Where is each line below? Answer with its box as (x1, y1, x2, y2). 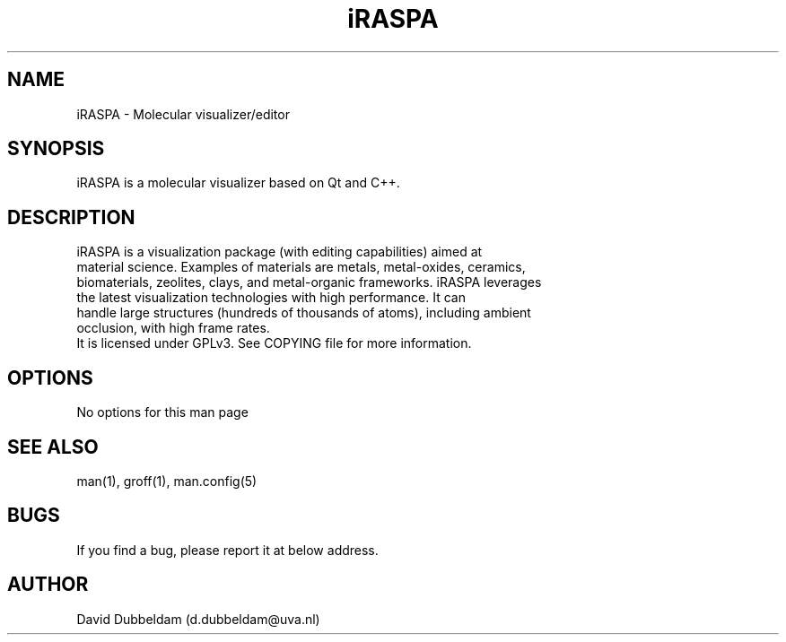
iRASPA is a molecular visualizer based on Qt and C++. (76, 175, 400, 191)
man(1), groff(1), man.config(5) (76, 473, 258, 489)
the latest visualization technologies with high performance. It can (76, 290, 466, 306)
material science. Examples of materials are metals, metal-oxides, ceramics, (76, 259, 526, 275)
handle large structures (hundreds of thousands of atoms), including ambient (76, 305, 531, 321)
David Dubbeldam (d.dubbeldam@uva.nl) (76, 611, 320, 627)
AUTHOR (7, 573, 89, 596)
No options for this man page (76, 404, 249, 421)
